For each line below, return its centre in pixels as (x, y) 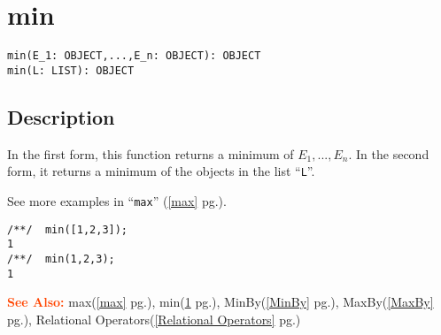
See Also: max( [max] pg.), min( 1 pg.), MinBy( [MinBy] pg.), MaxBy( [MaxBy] (220, 302)
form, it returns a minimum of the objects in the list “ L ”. (161, 171)
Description (61, 116)
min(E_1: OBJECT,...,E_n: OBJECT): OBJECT (134, 56)
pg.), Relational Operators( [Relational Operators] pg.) (154, 319)
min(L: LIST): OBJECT (71, 70)
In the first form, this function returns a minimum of (151, 153)
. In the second (389, 153)
